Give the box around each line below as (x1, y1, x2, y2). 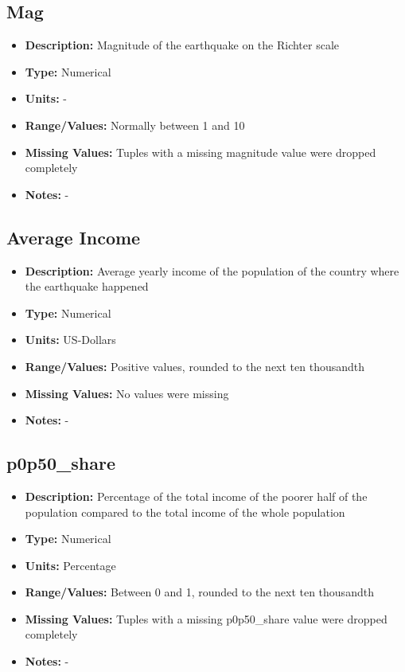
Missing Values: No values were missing (25, 385, 229, 401)
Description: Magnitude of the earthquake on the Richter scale (25, 37, 340, 53)
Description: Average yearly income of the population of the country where (25, 262, 399, 279)
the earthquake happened (25, 278, 149, 295)
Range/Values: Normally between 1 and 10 (25, 116, 245, 133)
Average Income (6, 225, 141, 249)
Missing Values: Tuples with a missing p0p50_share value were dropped (25, 610, 387, 627)
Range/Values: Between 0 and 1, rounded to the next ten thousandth (25, 584, 374, 600)
